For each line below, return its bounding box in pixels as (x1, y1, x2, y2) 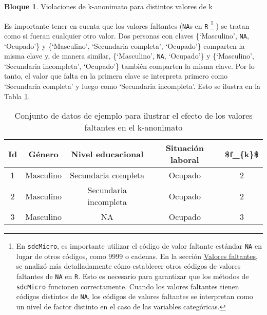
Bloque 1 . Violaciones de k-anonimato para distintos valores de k (4, 1, 213, 11)
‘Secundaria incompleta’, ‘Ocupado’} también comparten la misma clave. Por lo (4, 60, 255, 71)
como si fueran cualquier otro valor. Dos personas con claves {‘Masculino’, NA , (4, 30, 249, 41)
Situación (165, 142, 204, 154)
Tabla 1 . (4, 90, 30, 101)
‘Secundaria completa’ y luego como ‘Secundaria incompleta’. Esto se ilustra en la (4, 81, 261, 91)
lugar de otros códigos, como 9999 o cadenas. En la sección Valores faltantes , (16, 250, 258, 261)
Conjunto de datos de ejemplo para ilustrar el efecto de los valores (14, 109, 253, 122)
